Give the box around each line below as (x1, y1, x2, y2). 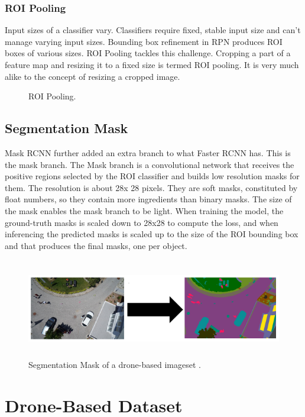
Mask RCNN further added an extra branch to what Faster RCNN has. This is (5, 146, 291, 159)
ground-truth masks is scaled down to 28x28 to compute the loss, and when (5, 216, 278, 228)
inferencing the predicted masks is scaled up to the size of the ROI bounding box (5, 228, 298, 240)
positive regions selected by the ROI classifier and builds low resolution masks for (5, 170, 300, 182)
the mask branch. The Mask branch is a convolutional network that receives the (5, 158, 294, 170)
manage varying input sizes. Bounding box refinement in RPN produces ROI (5, 35, 283, 47)
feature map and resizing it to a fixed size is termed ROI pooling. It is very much (5, 59, 299, 70)
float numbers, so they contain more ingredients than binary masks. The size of (5, 193, 292, 205)
